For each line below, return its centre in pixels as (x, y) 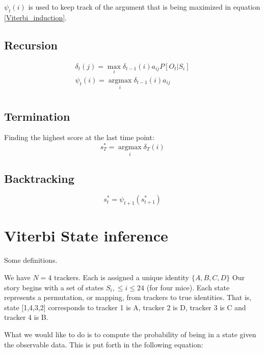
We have (17, 277)
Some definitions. (31, 260)
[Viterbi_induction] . (35, 17)
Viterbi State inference (86, 236)
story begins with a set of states (54, 287)
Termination (37, 116)
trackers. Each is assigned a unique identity (121, 277)
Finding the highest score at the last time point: (79, 137)
